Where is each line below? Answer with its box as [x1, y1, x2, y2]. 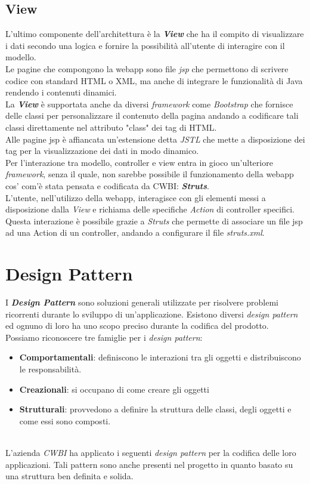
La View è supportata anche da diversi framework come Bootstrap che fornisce [5, 97, 293, 110]
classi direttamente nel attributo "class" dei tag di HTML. [5, 121, 217, 133]
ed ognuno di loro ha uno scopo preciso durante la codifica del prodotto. [5, 319, 269, 332]
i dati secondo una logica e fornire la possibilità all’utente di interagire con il [5, 39, 285, 51]
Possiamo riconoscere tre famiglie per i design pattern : [5, 331, 203, 343]
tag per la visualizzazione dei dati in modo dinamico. [5, 144, 199, 157]
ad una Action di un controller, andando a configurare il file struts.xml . [5, 226, 265, 239]
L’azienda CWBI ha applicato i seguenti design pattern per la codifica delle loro [5, 446, 296, 458]
